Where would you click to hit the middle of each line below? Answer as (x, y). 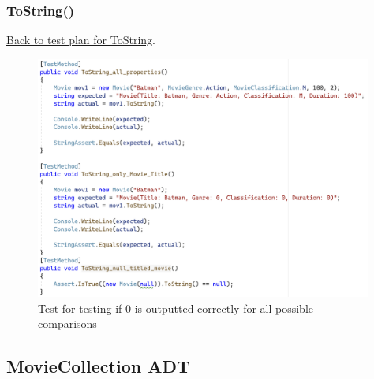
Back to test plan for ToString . (81, 40)
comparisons (67, 323)
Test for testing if (80, 308)
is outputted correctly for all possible (224, 308)
